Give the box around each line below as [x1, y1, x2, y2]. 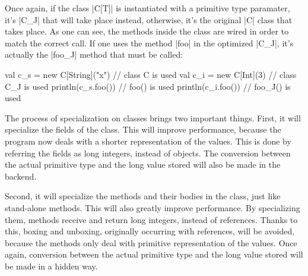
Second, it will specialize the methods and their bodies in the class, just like [5, 190, 281, 202]
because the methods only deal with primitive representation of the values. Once [5, 236, 297, 249]
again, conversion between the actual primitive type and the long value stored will [5, 248, 303, 261]
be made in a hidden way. [5, 259, 98, 272]
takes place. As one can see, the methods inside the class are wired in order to [5, 25, 289, 37]
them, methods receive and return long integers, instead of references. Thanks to [5, 213, 298, 225]
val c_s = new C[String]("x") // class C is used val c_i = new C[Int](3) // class [5, 68, 297, 80]
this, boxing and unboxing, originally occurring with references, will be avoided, [5, 225, 295, 237]
